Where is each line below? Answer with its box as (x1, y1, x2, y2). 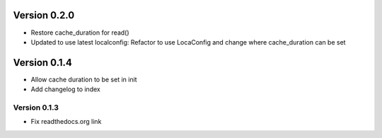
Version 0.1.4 (13, 57, 72, 69)
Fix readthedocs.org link (30, 117, 102, 126)
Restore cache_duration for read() (30, 28, 130, 37)
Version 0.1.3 (13, 103, 59, 113)
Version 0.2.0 (13, 9, 75, 21)
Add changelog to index (30, 85, 100, 93)
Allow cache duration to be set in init (30, 75, 137, 84)
